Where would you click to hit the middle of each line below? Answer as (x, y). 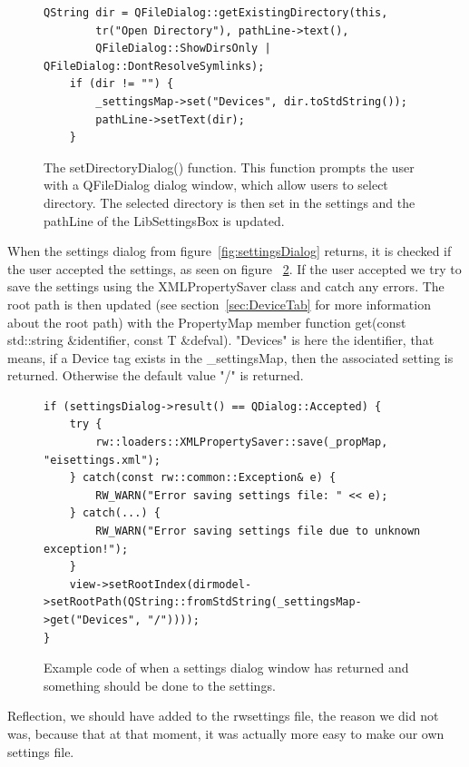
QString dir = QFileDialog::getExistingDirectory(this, (216, 13)
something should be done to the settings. (160, 685)
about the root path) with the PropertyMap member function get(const (207, 322)
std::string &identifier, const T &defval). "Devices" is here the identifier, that (221, 340)
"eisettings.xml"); (102, 460)
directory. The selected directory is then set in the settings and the (230, 202)
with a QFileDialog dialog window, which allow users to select (216, 185)
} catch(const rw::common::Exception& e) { (203, 478)
